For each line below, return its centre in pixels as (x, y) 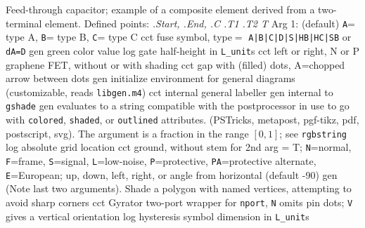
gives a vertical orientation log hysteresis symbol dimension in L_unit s (158, 216)
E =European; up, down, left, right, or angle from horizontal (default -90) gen (172, 174)
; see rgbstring (313, 133)
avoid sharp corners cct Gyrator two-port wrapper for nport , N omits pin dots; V (179, 202)
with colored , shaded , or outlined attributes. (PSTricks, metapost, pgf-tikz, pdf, (182, 120)
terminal (24, 23)
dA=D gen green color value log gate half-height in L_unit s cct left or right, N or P (183, 50)
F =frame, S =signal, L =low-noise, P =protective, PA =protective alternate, (161, 161)
